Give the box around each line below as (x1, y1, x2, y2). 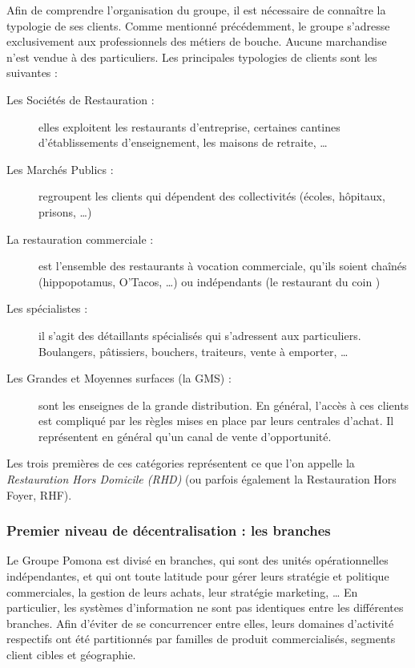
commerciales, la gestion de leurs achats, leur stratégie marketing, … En (6, 583, 358, 600)
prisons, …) (38, 203, 92, 220)
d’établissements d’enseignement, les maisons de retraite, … (38, 134, 328, 151)
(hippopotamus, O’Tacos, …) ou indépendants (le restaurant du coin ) (38, 273, 381, 289)
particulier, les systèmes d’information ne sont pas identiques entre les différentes (6, 599, 404, 616)
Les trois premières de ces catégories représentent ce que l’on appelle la (6, 455, 355, 472)
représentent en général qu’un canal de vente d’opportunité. (38, 427, 332, 444)
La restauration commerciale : (6, 230, 154, 247)
